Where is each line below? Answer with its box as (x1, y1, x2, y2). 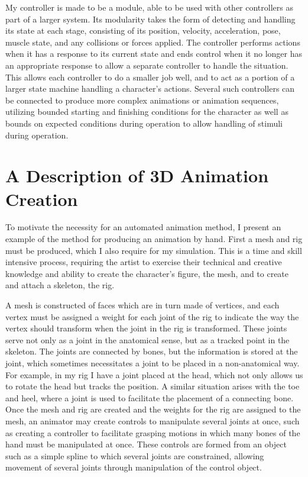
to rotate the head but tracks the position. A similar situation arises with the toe (5, 380, 300, 392)
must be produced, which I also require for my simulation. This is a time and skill (5, 244, 302, 256)
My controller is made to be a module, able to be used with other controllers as (5, 1, 293, 13)
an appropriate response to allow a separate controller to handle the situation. (5, 59, 288, 71)
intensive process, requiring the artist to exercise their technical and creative (5, 256, 282, 268)
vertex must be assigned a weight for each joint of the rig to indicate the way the (5, 310, 299, 323)
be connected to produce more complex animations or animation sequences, (5, 94, 279, 106)
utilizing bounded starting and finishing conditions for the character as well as (5, 105, 288, 118)
